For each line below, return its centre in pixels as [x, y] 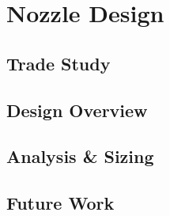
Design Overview [77, 110]
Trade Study [59, 63]
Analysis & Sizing [80, 156]
